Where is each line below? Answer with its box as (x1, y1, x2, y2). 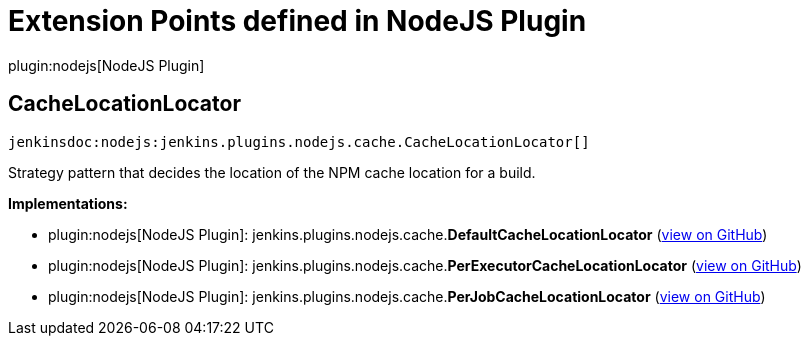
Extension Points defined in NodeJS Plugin (8, 4, 587, 38)
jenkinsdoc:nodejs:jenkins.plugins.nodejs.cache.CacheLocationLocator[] (8, 133, 590, 150)
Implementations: (8, 194, 128, 212)
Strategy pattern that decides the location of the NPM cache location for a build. (8, 163, 536, 181)
